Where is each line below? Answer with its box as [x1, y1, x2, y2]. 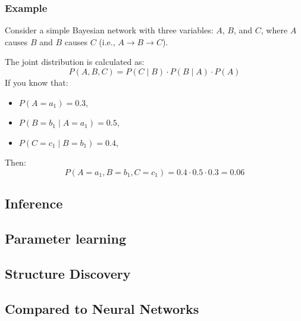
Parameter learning [5, 229, 126, 248]
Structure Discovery [5, 264, 131, 282]
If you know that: [5, 76, 68, 88]
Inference [5, 194, 63, 213]
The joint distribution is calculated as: [5, 55, 145, 68]
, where [261, 24, 288, 36]
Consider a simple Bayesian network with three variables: [5, 24, 214, 36]
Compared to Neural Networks [5, 299, 199, 317]
